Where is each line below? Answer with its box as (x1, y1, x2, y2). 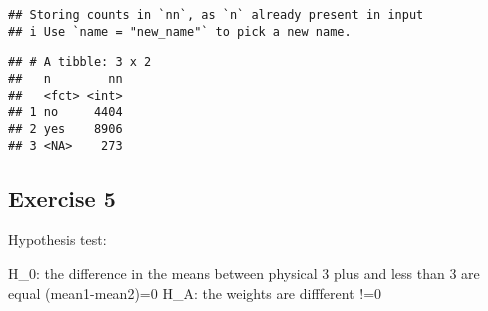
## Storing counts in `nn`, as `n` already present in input (8, 8, 424, 22)
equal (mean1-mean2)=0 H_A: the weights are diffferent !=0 (8, 282, 382, 303)
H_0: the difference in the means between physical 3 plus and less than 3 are (8, 263, 480, 284)
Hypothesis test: (8, 229, 107, 250)
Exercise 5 (8, 182, 116, 213)
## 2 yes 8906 (8, 121, 123, 136)
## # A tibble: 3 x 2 (8, 55, 152, 70)
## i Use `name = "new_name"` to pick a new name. (8, 24, 352, 39)
